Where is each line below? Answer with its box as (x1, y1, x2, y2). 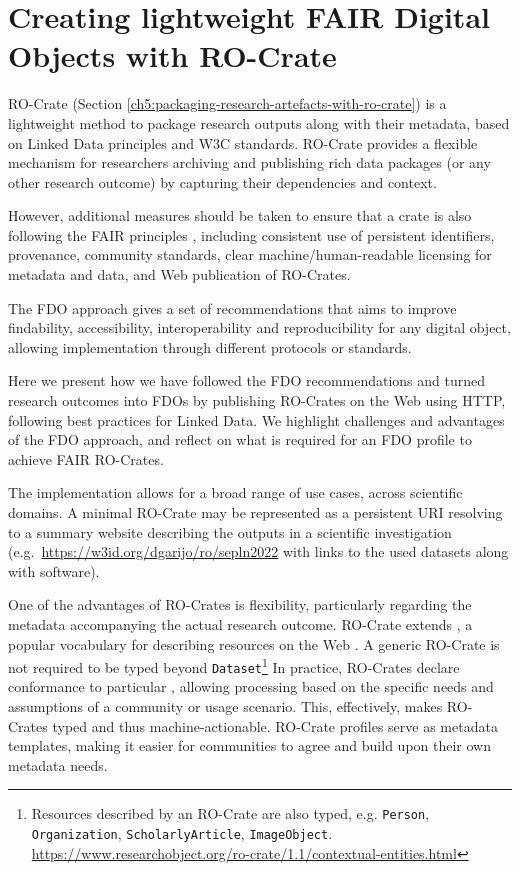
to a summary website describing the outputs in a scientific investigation (8, 521, 452, 542)
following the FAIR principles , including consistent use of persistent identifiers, (8, 224, 495, 245)
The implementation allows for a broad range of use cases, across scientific (8, 482, 463, 503)
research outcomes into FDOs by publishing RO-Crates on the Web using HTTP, (8, 390, 506, 411)
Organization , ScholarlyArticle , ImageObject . (31, 823, 333, 844)
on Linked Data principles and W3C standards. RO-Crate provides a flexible (8, 132, 478, 153)
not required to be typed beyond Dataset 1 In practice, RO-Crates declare (8, 654, 460, 677)
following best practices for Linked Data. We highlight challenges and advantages (8, 409, 505, 430)
